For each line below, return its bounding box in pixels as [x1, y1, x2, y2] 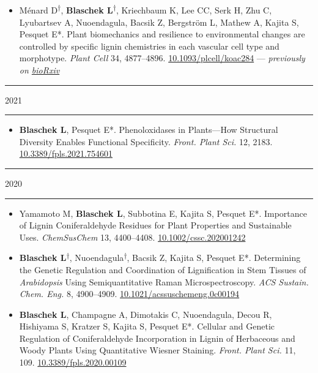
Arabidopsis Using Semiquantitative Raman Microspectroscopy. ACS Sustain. [19, 275, 309, 288]
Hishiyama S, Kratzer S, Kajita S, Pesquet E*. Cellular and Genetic [19, 320, 275, 333]
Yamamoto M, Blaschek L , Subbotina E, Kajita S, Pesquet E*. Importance [19, 206, 308, 219]
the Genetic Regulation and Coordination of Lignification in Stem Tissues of [19, 263, 306, 276]
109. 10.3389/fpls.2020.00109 [19, 356, 127, 369]
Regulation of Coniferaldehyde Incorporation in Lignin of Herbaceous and [19, 331, 295, 344]
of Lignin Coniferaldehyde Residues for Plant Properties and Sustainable [19, 219, 292, 232]
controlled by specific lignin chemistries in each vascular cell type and [19, 39, 279, 52]
